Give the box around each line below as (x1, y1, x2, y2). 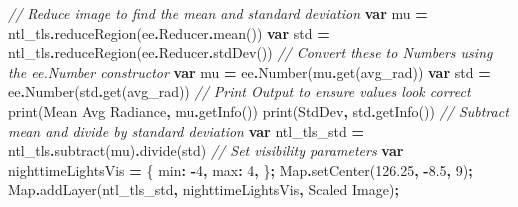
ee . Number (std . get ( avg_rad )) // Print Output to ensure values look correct (8, 81, 471, 102)
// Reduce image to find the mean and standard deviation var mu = (8, 3, 428, 23)
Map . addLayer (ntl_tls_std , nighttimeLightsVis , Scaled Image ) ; (8, 179, 399, 200)
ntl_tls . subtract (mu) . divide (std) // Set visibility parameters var (8, 140, 404, 161)
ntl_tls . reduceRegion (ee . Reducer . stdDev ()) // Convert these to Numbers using (8, 42, 493, 63)
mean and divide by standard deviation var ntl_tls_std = (8, 120, 364, 141)
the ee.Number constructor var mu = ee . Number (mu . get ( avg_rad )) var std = (8, 61, 491, 82)
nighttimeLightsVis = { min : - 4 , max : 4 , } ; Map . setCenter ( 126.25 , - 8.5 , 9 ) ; (8, 159, 473, 180)
